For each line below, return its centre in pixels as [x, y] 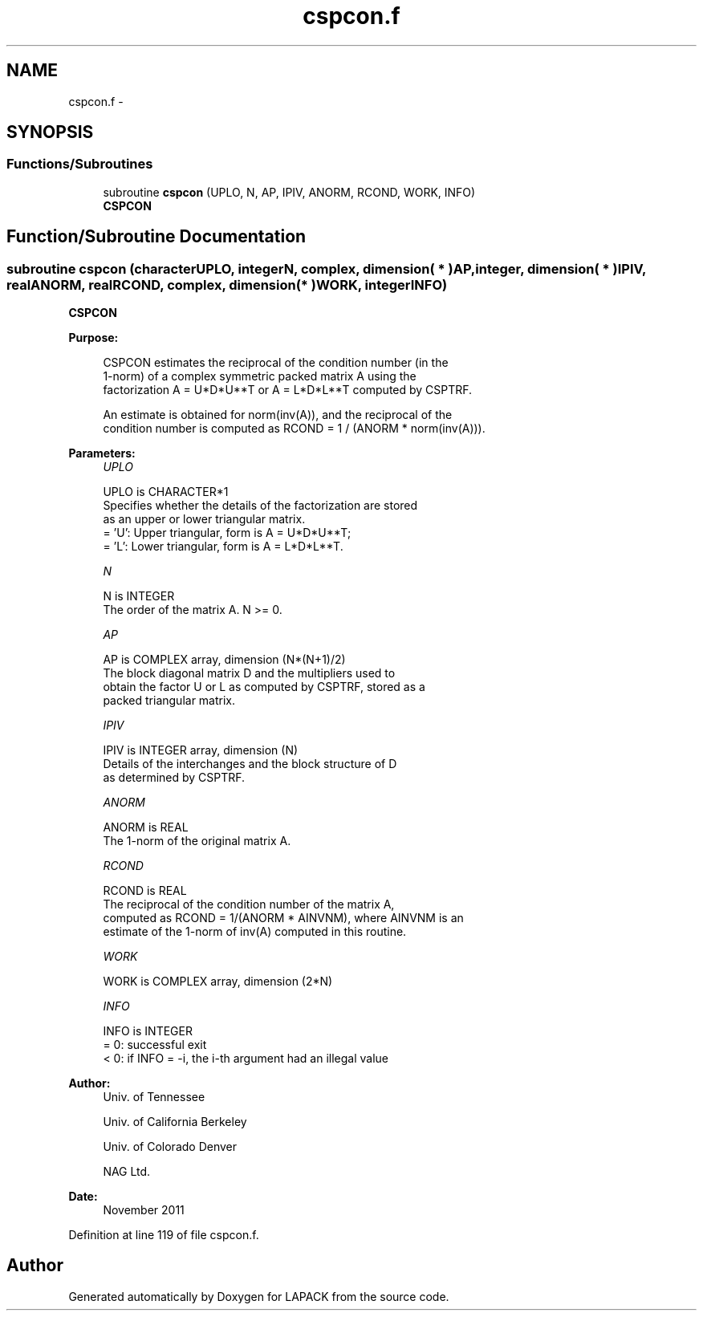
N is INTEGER [139, 596]
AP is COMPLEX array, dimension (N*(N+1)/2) [224, 660]
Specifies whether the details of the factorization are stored [260, 506]
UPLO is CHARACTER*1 [166, 492]
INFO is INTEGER [148, 1031]
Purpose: [93, 338]
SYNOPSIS [50, 132]
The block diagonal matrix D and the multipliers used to [249, 673]
